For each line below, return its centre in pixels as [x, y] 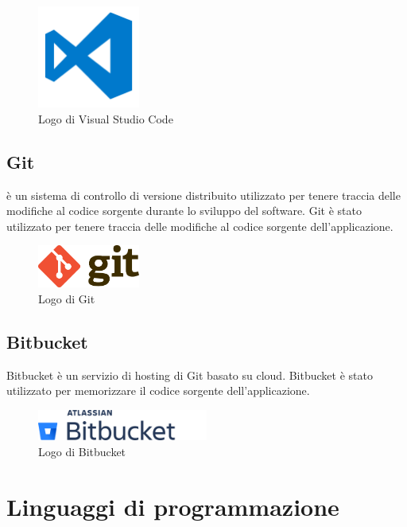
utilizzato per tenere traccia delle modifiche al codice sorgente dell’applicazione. [200, 226]
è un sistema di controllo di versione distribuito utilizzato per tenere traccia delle [203, 195]
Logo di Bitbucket [82, 451]
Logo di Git [67, 299]
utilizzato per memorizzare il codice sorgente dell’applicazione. [158, 390]
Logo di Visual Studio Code [106, 118]
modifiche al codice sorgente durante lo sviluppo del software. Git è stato [184, 211]
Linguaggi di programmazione [173, 506]
